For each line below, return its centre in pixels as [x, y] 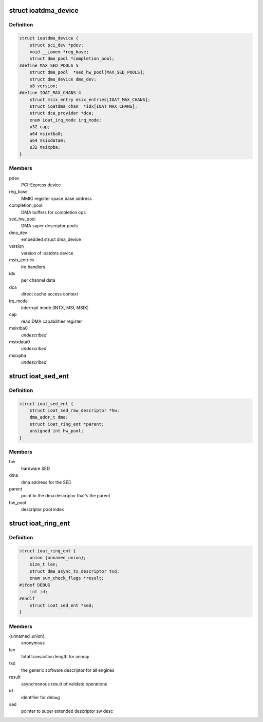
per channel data [38, 280]
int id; [39, 592]
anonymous [33, 643]
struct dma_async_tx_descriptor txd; [75, 571]
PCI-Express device [41, 185]
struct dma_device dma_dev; [63, 79]
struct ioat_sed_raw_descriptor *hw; [75, 410]
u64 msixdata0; [47, 141]
